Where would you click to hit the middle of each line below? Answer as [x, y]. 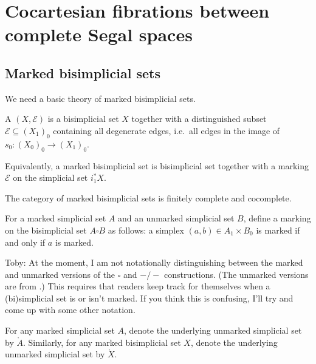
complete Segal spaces [99, 34]
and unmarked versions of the [60, 274]
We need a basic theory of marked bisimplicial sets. [100, 98]
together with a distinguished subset [199, 119]
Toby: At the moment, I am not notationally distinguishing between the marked [154, 262]
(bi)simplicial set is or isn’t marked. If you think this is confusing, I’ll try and [149, 298]
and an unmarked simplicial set [176, 218]
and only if [25, 242]
